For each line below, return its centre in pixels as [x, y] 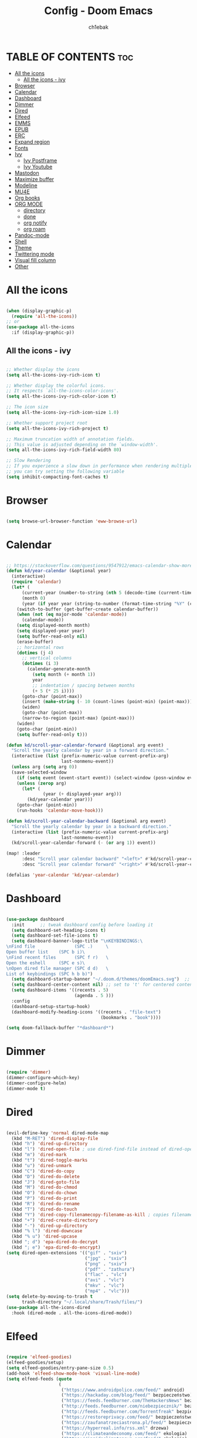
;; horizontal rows [40, 647]
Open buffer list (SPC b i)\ [45, 952]
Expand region [32, 141]
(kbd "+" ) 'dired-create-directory [55, 1220]
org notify [35, 223]
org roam [34, 229]
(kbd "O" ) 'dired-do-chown [44, 1193]
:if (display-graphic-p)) [43, 333]
